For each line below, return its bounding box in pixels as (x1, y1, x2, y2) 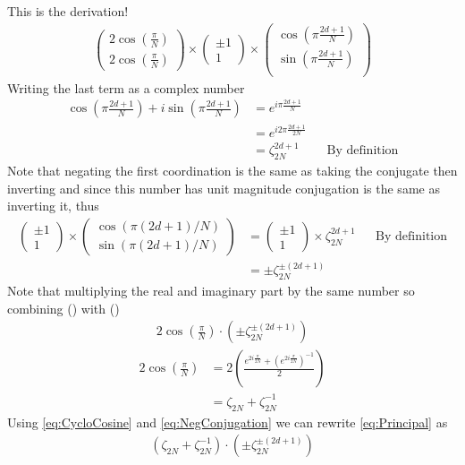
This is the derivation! (7, 2, 129, 20)
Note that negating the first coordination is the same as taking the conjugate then (7, 160, 458, 179)
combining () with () (7, 298, 120, 317)
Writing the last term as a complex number (7, 78, 245, 97)
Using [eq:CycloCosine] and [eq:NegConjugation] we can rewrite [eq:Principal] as (7, 412, 448, 431)
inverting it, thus (7, 196, 99, 215)
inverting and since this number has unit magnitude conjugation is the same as (7, 178, 440, 197)
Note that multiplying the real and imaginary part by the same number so (7, 281, 415, 300)
